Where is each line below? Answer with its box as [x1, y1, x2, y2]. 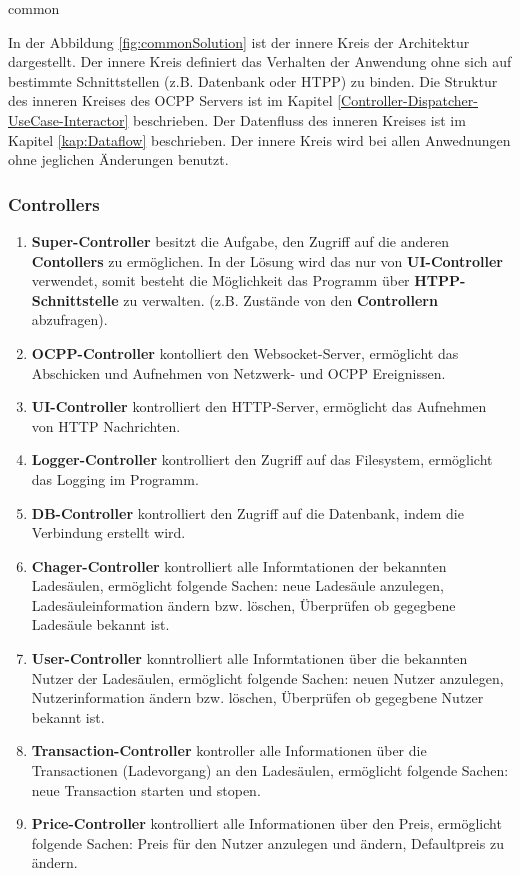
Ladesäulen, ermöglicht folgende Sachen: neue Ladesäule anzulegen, [31, 575, 444, 596]
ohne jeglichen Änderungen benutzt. [8, 149, 229, 170]
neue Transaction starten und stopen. [31, 779, 261, 800]
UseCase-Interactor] [8, 109, 129, 130]
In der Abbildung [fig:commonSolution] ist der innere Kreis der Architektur [8, 31, 470, 52]
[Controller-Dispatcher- [337, 90, 478, 111]
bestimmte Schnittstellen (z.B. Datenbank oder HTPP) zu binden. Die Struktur [8, 70, 498, 91]
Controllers [8, 191, 100, 216]
